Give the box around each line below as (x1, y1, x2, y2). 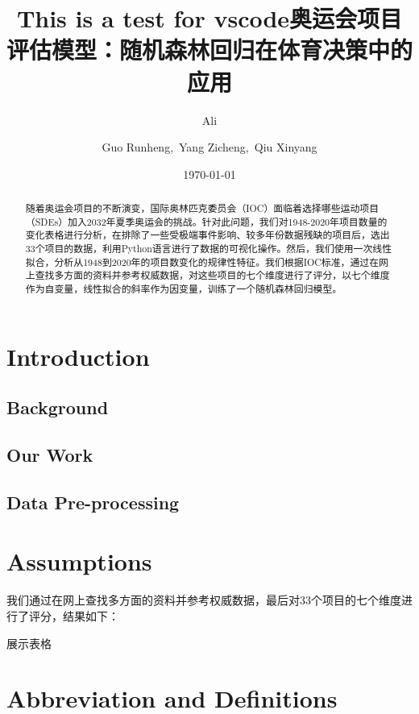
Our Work (6, 442, 93, 467)
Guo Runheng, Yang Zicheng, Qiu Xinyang (102, 139, 317, 156)
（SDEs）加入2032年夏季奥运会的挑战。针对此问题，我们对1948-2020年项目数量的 (25, 214, 388, 228)
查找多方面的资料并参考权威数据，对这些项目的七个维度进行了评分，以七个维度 (35, 268, 390, 282)
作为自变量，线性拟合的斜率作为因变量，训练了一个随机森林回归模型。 (25, 282, 342, 296)
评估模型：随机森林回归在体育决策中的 (6, 33, 413, 66)
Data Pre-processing (6, 489, 180, 514)
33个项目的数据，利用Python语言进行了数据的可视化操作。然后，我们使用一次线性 (25, 242, 392, 255)
